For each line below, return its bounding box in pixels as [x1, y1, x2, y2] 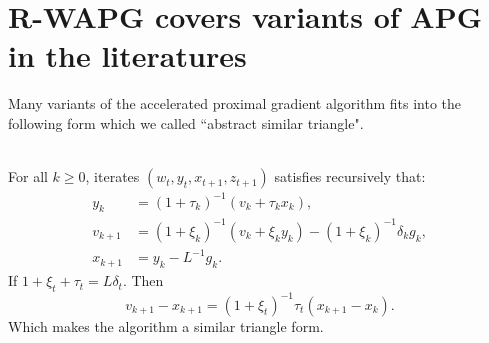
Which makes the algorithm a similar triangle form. [8, 315, 324, 336]
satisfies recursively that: [274, 166, 426, 187]
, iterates [85, 166, 140, 187]
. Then [122, 270, 164, 291]
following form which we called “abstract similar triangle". [8, 112, 364, 133]
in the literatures [8, 35, 247, 76]
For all [8, 166, 48, 187]
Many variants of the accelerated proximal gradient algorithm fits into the [8, 93, 462, 114]
